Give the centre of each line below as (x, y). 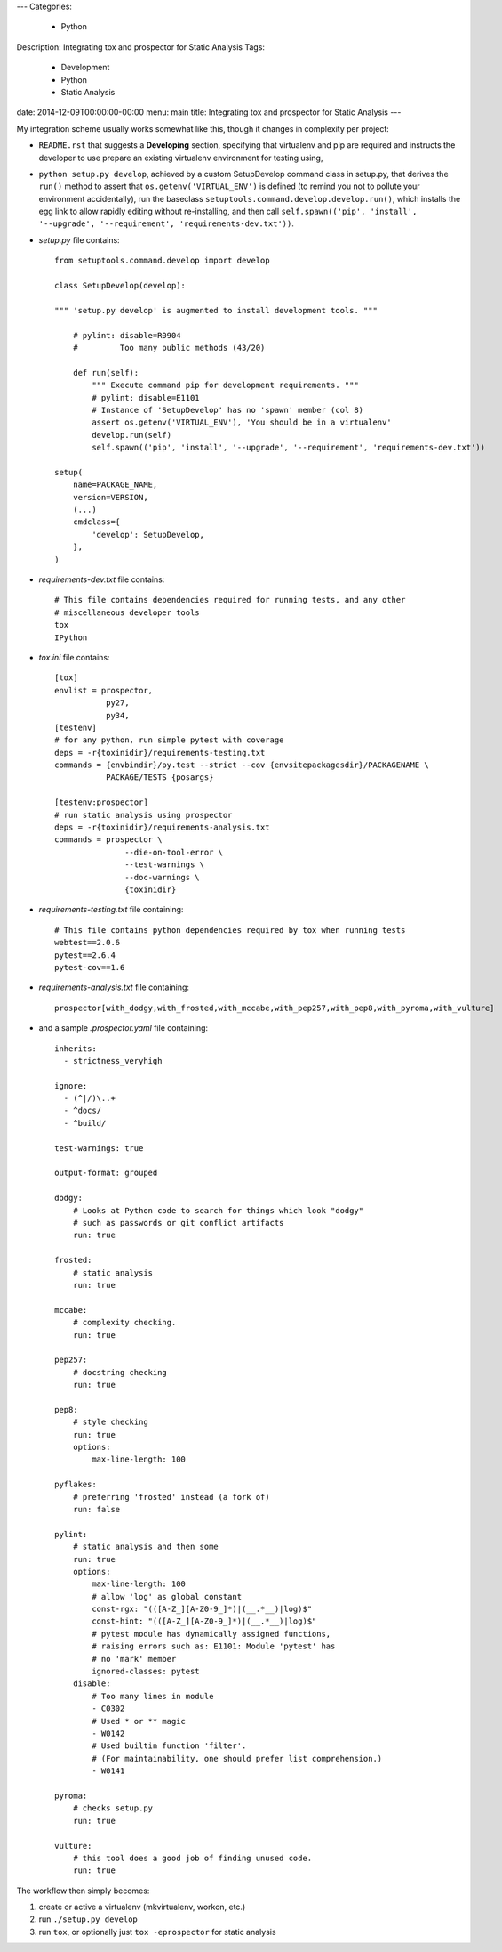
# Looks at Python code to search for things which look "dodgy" (218, 1210)
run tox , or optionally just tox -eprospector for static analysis (157, 1932)
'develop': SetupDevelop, (148, 535)
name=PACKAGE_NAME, (115, 485)
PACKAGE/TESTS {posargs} (159, 778)
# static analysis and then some (146, 1547)
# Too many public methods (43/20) (169, 348)
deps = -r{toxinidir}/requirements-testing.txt (160, 753)
